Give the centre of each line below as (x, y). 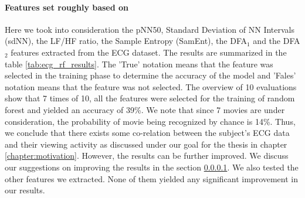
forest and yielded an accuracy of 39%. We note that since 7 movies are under (145, 109)
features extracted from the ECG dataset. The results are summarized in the (149, 52)
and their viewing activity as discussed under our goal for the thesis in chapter (146, 144)
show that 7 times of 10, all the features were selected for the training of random (150, 98)
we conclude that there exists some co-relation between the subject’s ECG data (147, 133)
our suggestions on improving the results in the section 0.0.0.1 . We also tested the (152, 167)
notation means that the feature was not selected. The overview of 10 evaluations (151, 86)
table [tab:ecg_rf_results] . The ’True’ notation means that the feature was (139, 64)
